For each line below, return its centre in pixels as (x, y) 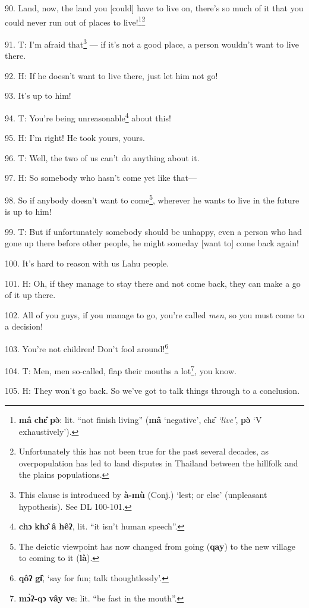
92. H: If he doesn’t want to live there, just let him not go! (111, 75)
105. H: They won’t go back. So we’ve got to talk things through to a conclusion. (152, 391)
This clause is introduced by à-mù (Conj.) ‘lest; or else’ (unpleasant (143, 494)
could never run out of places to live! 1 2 (75, 21)
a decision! (24, 326)
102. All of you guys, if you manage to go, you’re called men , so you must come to (154, 314)
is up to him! (28, 211)
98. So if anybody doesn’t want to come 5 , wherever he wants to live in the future (152, 199)
